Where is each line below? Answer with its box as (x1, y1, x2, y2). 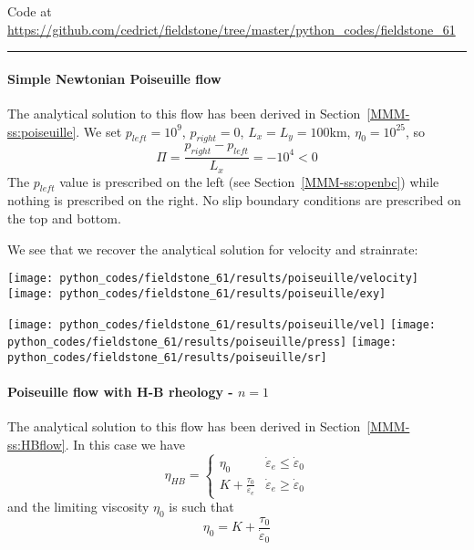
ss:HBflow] (7, 434, 66, 453)
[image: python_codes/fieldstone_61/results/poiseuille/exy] (7, 286, 386, 300)
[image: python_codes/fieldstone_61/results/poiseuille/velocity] (7, 272, 419, 285)
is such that (169, 497, 234, 516)
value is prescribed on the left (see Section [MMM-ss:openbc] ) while (59, 171, 439, 191)
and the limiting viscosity (7, 497, 149, 516)
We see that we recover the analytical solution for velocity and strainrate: (7, 239, 418, 258)
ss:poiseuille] (7, 121, 77, 140)
